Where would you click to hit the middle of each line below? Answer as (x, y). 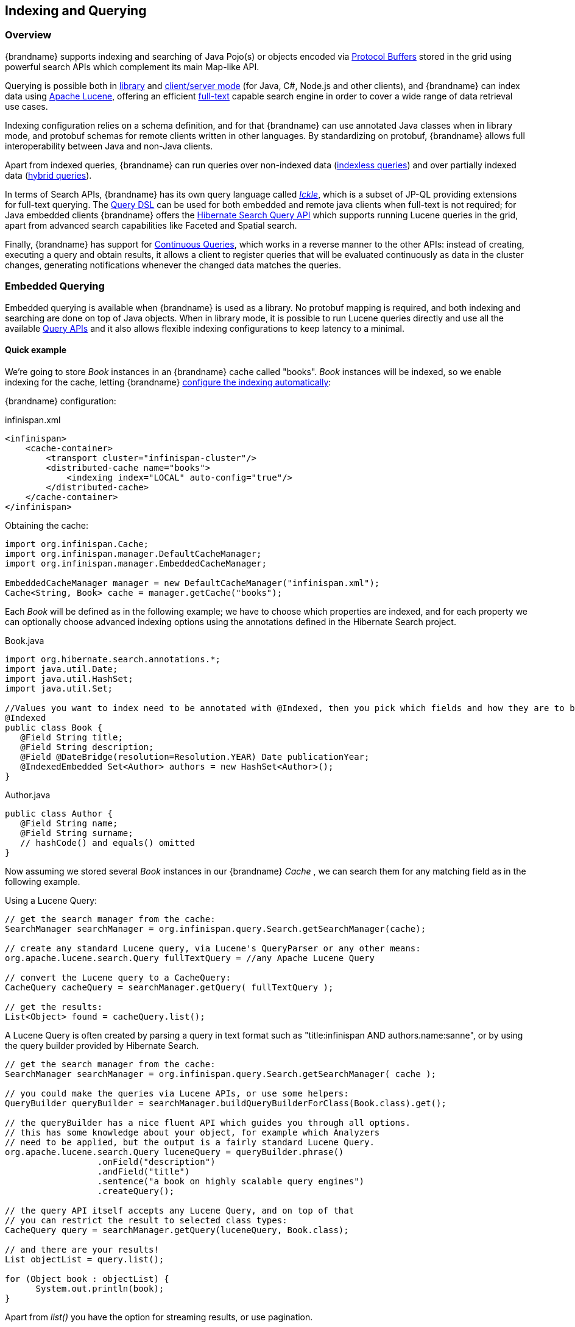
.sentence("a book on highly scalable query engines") (231, 1181)
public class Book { (54, 727)
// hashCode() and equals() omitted (108, 842)
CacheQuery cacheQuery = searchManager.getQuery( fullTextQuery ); (169, 987)
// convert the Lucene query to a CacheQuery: (118, 977)
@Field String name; (69, 823)
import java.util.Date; (62, 669)
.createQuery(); (136, 1191)
